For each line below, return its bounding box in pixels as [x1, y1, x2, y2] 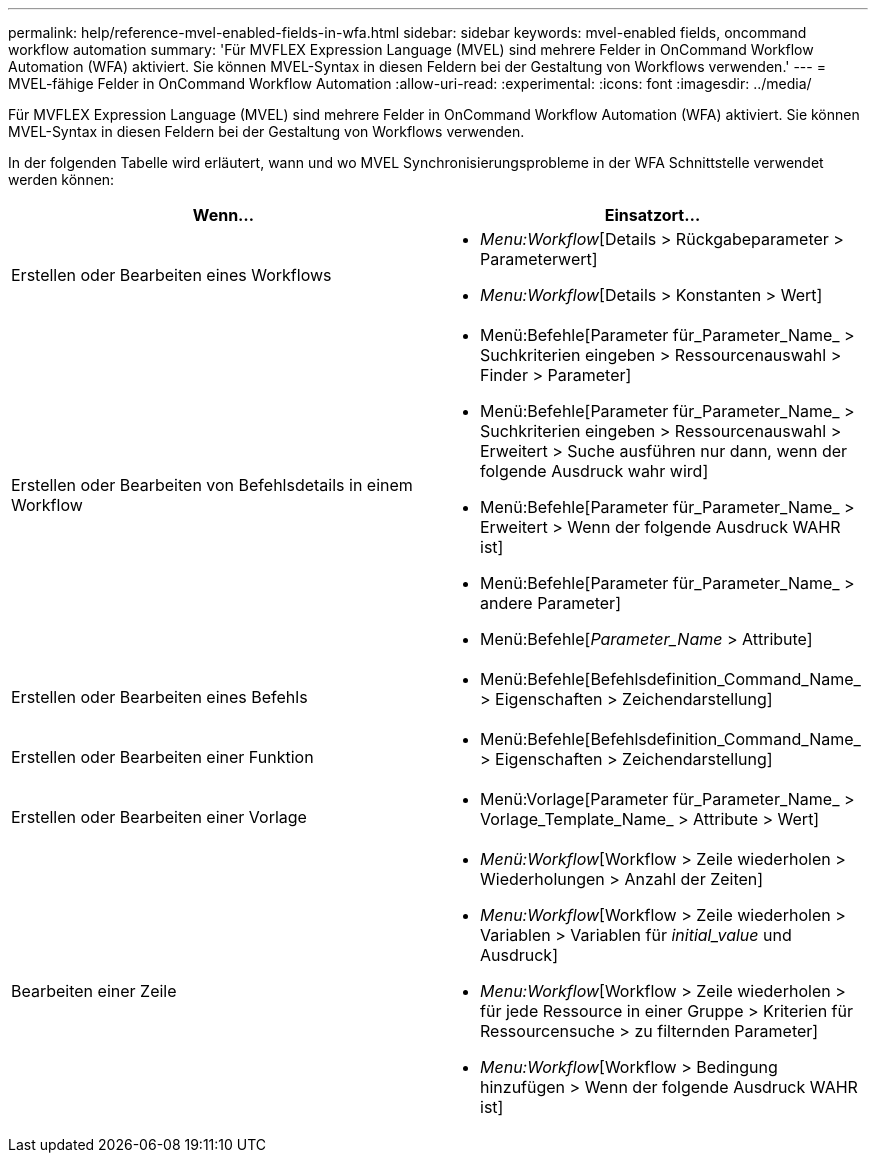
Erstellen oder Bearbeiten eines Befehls [11, 687, 308, 707]
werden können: [8, 171, 115, 188]
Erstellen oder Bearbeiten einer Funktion [11, 747, 314, 767]
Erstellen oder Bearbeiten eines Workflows [11, 265, 332, 285]
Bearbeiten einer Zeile [11, 981, 177, 1001]
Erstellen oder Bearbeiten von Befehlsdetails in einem [11, 475, 413, 495]
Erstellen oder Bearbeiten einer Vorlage [11, 807, 307, 827]
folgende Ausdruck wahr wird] [480, 461, 709, 481]
